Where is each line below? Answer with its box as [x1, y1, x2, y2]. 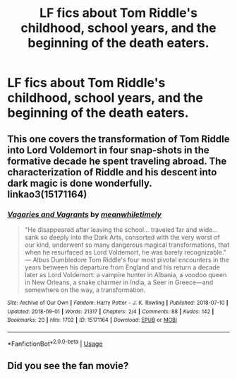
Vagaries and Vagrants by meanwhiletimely [7, 209, 162, 219]
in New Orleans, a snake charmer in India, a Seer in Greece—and [24, 278, 214, 286]
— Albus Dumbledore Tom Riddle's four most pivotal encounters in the [24, 255, 229, 264]
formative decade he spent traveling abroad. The [7, 155, 227, 167]
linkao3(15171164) [7, 188, 87, 200]
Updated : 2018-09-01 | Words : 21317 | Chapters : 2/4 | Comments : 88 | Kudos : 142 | [7, 308, 214, 315]
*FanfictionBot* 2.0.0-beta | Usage [7, 338, 103, 348]
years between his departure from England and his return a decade [24, 263, 220, 272]
